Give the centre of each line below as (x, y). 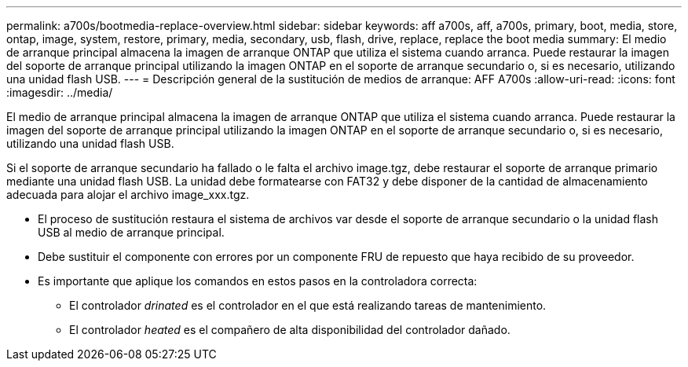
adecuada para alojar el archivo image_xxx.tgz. (128, 195)
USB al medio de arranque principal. (131, 232)
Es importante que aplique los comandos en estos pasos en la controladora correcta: (258, 281)
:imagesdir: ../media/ (60, 92)
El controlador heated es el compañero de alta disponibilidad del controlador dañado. (290, 330)
